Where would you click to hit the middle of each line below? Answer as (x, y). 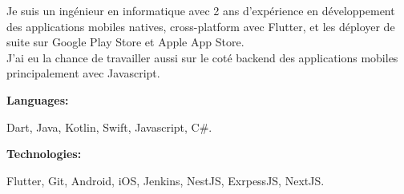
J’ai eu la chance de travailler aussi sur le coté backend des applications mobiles (202, 57)
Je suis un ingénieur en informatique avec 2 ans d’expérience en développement (201, 10)
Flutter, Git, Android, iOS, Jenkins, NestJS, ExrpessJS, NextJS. (166, 180)
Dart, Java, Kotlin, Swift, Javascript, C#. (109, 127)
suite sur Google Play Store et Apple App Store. (125, 42)
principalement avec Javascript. (83, 73)
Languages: (38, 99)
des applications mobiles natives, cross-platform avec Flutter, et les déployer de (201, 26)
